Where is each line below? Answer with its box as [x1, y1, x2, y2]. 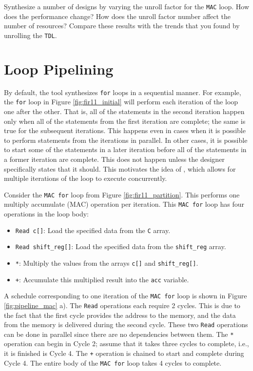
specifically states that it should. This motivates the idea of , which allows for [4, 163, 236, 174]
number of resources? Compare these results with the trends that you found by [4, 20, 240, 31]
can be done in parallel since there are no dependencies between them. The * [4, 329, 234, 339]
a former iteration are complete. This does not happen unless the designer [4, 154, 225, 164]
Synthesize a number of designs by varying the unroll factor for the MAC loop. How [4, 1, 249, 11]
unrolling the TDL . [4, 30, 57, 40]
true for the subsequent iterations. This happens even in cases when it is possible [4, 125, 246, 136]
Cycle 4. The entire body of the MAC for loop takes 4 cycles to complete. [4, 357, 222, 368]
